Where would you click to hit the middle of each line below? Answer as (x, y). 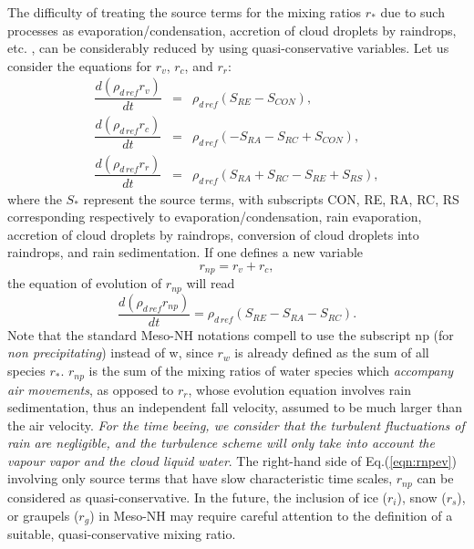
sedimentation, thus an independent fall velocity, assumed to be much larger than (235, 407)
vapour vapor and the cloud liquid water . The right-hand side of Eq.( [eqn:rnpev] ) (232, 460)
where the (35, 198)
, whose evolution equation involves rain (299, 389)
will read (211, 283)
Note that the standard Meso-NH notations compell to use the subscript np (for (231, 334)
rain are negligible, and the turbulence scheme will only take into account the (221, 443)
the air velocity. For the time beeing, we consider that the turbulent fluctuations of (236, 425)
